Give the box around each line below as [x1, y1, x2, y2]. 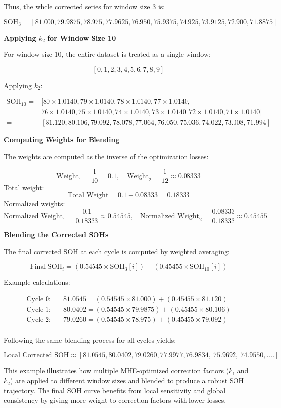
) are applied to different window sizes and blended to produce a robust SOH [10, 375, 244, 386]
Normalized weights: [4, 198, 65, 209]
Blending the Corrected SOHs [4, 229, 109, 239]
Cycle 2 [26, 316, 49, 323]
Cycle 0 [26, 295, 49, 303]
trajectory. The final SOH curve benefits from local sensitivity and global [4, 385, 226, 395]
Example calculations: [4, 277, 70, 287]
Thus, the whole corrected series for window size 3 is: [4, 1, 165, 11]
